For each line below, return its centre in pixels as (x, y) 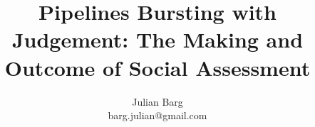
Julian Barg (157, 101)
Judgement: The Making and (157, 39)
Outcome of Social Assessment (157, 67)
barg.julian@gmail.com (157, 115)
